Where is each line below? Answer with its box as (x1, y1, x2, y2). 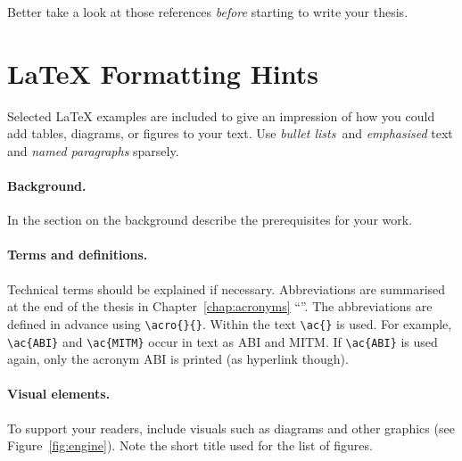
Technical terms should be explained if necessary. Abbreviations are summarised (7, 279, 446, 298)
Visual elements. (7, 384, 111, 403)
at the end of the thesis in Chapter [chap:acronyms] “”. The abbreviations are (7, 297, 433, 316)
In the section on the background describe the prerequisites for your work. (7, 210, 413, 229)
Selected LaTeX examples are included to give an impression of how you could (7, 106, 435, 125)
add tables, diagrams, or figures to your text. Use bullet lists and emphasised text (7, 124, 453, 143)
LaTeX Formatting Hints (7, 54, 319, 91)
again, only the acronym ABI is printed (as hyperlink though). (7, 350, 349, 368)
